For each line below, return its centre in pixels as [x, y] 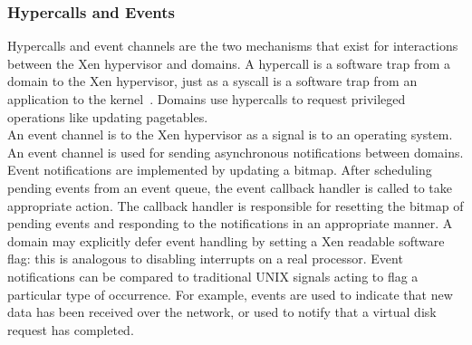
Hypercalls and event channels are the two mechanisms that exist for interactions [233, 46]
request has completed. [71, 329]
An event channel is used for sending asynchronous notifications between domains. [236, 152]
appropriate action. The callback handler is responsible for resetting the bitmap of [236, 205]
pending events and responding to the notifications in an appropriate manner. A [230, 223]
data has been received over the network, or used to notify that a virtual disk [222, 312]
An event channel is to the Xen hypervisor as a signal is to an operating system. [230, 134]
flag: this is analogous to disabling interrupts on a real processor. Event [205, 259]
